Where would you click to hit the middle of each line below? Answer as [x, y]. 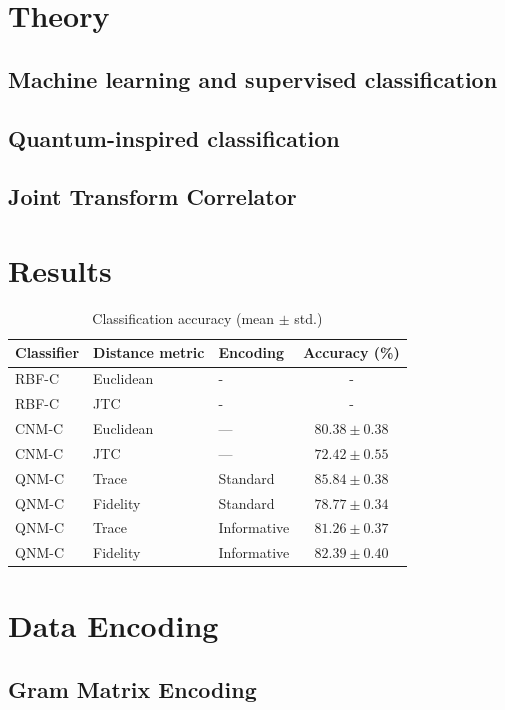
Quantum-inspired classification [174, 137]
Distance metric [149, 352]
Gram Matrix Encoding [132, 689]
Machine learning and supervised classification [253, 78]
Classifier [47, 352]
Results [60, 269]
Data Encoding [113, 625]
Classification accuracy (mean [183, 317]
